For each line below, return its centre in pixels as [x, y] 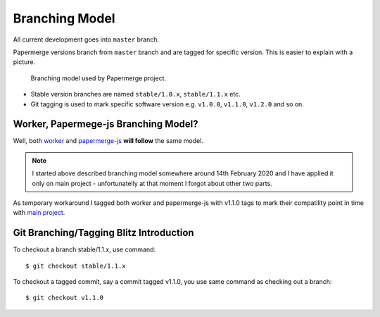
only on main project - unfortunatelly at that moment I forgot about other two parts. [152, 183]
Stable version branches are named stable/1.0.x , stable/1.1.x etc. [135, 94]
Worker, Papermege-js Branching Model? [106, 124]
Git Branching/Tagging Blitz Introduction [103, 233]
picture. [24, 62]
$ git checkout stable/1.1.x [76, 266]
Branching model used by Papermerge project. [99, 78]
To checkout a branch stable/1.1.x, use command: [84, 249]
